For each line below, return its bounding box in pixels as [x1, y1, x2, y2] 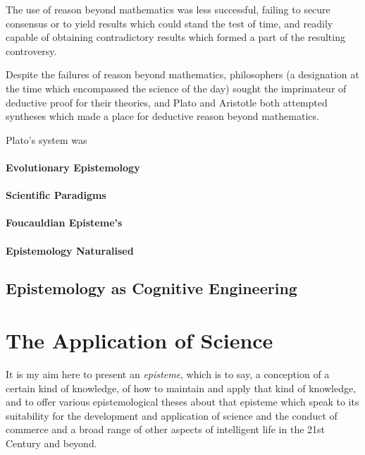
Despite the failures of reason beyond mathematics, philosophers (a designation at [6, 67, 359, 82]
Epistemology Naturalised [6, 243, 134, 257]
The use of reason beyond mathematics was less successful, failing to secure [6, 2, 330, 16]
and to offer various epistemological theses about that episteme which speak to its [6, 394, 359, 409]
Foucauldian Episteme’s [6, 215, 123, 230]
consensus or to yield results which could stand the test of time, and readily [6, 16, 333, 30]
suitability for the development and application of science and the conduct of [6, 408, 338, 423]
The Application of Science [6, 326, 273, 355]
